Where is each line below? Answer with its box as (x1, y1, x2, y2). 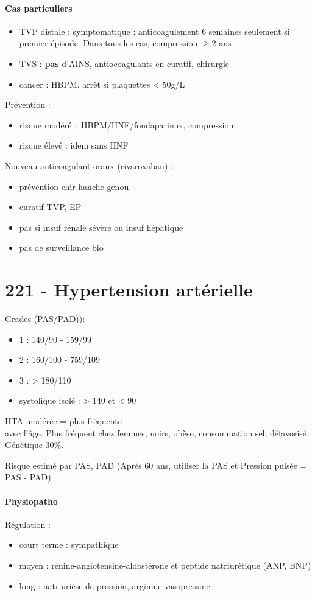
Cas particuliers (5, 1, 73, 14)
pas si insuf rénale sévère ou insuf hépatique (19, 220, 183, 233)
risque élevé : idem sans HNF (19, 139, 129, 152)
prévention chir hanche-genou (19, 180, 129, 192)
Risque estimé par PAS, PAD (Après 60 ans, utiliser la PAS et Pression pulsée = (5, 458, 307, 471)
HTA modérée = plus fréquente (5, 415, 122, 427)
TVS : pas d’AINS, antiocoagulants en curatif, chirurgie (19, 57, 230, 69)
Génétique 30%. (5, 438, 64, 451)
